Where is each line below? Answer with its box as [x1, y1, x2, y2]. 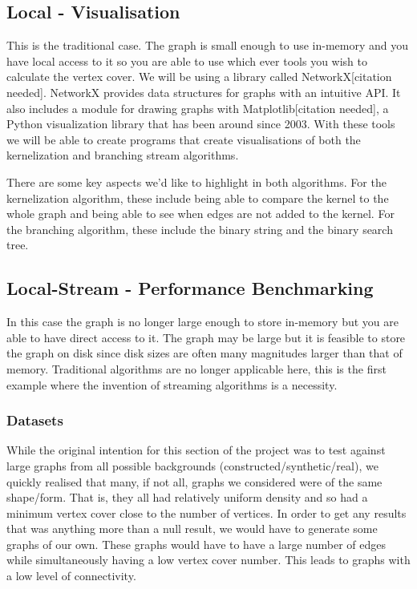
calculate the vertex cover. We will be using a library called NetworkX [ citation [6, 68, 392, 85]
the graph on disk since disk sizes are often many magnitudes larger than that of [6, 345, 403, 361]
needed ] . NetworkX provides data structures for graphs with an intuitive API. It [6, 83, 401, 100]
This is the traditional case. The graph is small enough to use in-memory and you [6, 37, 409, 54]
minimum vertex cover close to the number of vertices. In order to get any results [6, 504, 407, 521]
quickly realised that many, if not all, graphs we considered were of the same [6, 473, 383, 490]
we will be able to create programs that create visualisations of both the [6, 131, 361, 147]
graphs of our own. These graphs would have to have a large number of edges [6, 535, 386, 552]
